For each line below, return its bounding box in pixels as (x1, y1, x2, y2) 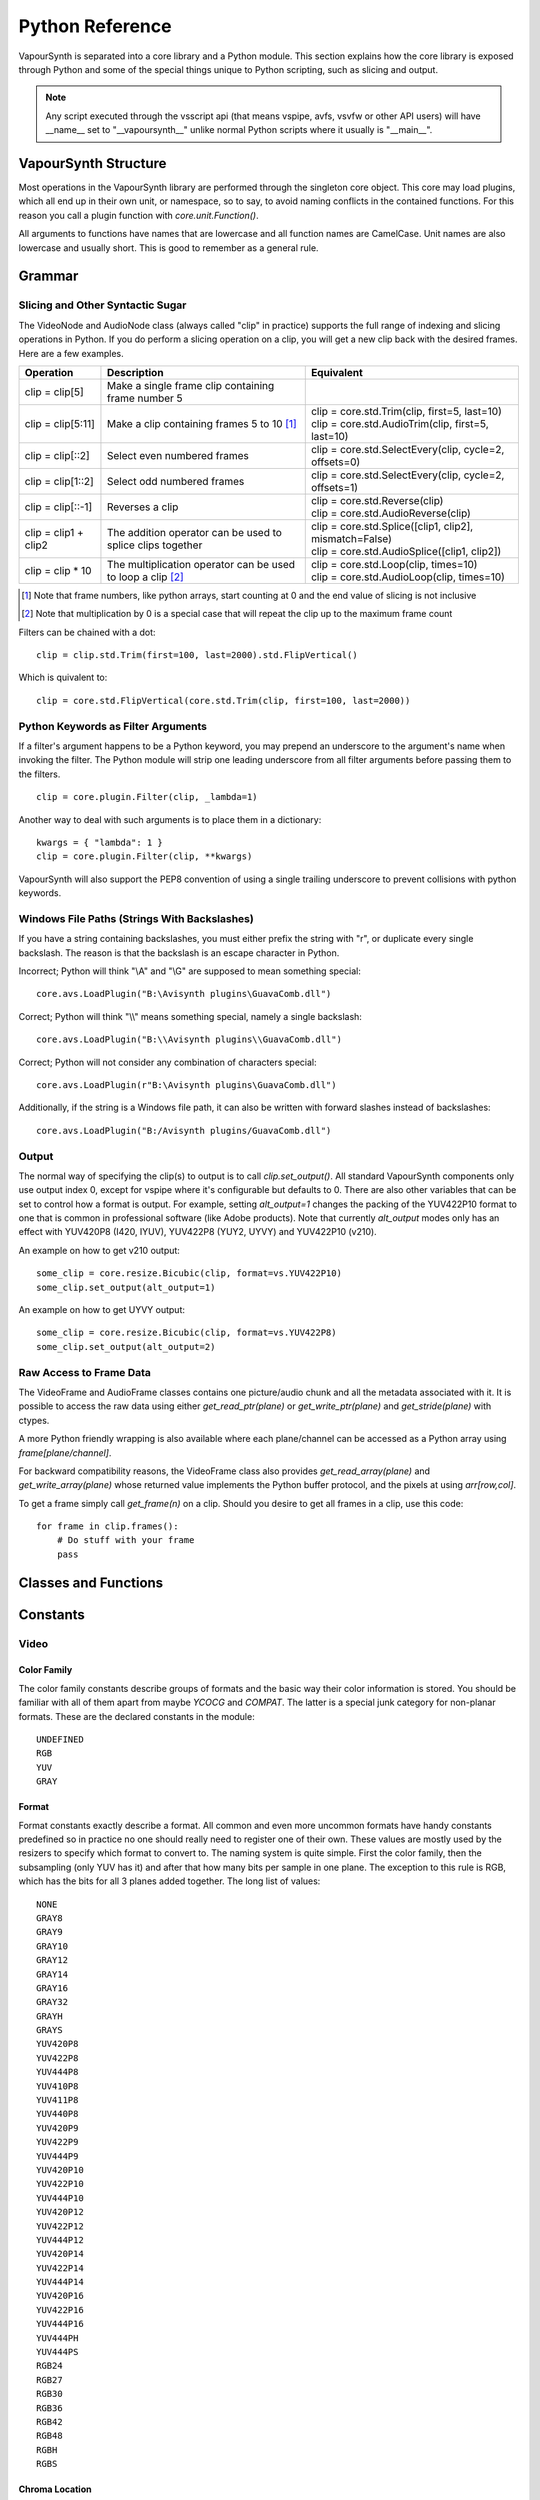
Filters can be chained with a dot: (18, 626, 156, 638)
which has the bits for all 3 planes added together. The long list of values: (18, 1875, 321, 1887)
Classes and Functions (18, 1574, 164, 1591)
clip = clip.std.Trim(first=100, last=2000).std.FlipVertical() (36, 650, 359, 661)
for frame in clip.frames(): (36, 1521, 179, 1532)
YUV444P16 (36, 2318, 84, 2330)
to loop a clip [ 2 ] (106, 570, 184, 584)
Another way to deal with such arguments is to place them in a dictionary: (18, 813, 322, 825)
